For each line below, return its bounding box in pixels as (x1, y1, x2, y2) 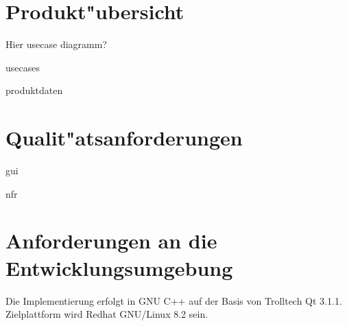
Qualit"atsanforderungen (5, 124, 243, 152)
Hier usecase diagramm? (5, 37, 107, 51)
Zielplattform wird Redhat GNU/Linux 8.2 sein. (5, 307, 208, 321)
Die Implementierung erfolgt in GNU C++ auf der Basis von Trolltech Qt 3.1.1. (5, 293, 342, 307)
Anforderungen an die (5, 226, 217, 255)
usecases (5, 60, 40, 74)
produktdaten (5, 83, 63, 97)
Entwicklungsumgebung (5, 253, 233, 281)
